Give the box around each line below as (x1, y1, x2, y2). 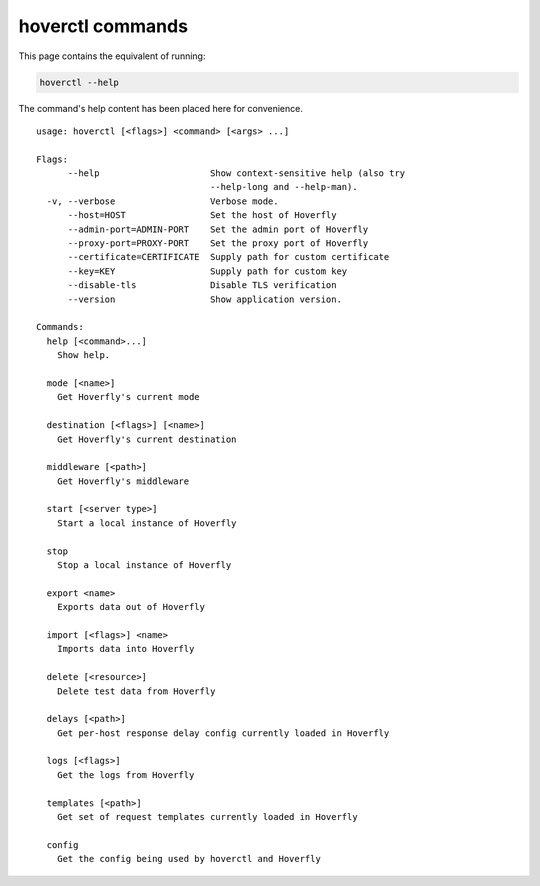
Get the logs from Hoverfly (56, 769, 195, 780)
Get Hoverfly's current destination (56, 433, 237, 445)
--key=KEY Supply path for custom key (67, 265, 348, 277)
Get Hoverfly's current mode (56, 391, 200, 403)
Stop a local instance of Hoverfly (56, 560, 232, 571)
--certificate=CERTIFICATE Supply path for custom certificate (67, 251, 390, 263)
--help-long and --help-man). (210, 181, 359, 193)
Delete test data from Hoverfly (56, 685, 216, 697)
